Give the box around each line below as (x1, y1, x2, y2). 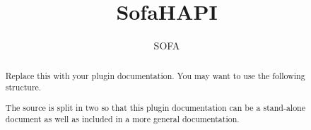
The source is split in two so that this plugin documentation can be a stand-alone (5, 101, 305, 113)
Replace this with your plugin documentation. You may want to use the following (5, 69, 305, 81)
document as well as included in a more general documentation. (5, 113, 240, 125)
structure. (5, 81, 42, 93)
